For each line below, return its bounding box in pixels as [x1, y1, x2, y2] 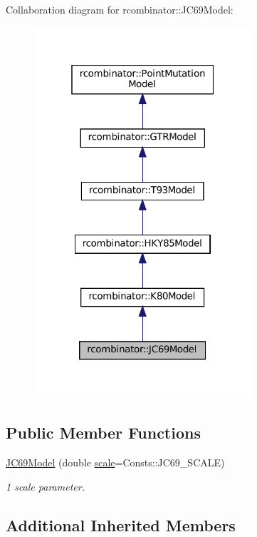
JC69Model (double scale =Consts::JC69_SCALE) [6, 454, 225, 469]
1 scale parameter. [6, 479, 85, 493]
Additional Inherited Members [6, 513, 236, 536]
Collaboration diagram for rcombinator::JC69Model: [6, 2, 234, 16]
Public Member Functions [6, 421, 201, 444]
